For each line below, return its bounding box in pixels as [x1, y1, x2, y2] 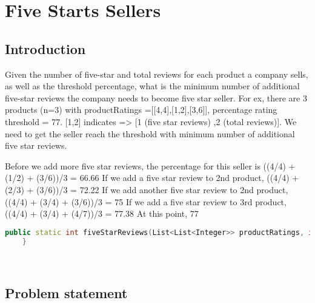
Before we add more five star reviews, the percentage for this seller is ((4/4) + [5, 159, 296, 172]
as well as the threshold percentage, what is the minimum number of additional [5, 80, 300, 92]
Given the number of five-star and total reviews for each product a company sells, [5, 67, 308, 80]
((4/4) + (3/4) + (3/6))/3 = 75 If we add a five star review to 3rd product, [5, 195, 287, 208]
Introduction [5, 39, 86, 58]
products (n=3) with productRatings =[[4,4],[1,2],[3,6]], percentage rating [5, 103, 277, 116]
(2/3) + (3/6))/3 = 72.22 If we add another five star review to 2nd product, [5, 183, 288, 196]
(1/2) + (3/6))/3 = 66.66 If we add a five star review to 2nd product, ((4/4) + [5, 171, 299, 184]
